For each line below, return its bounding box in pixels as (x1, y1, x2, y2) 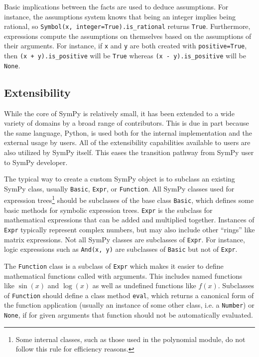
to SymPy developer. (4, 157, 68, 167)
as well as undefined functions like (92, 280, 196, 291)
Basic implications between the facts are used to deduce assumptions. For (4, 1, 229, 11)
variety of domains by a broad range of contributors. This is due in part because (4, 118, 249, 128)
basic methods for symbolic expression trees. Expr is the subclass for (4, 204, 213, 215)
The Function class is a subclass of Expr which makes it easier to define (4, 260, 224, 271)
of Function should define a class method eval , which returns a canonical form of (4, 290, 254, 300)
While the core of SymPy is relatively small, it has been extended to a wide (4, 108, 235, 118)
